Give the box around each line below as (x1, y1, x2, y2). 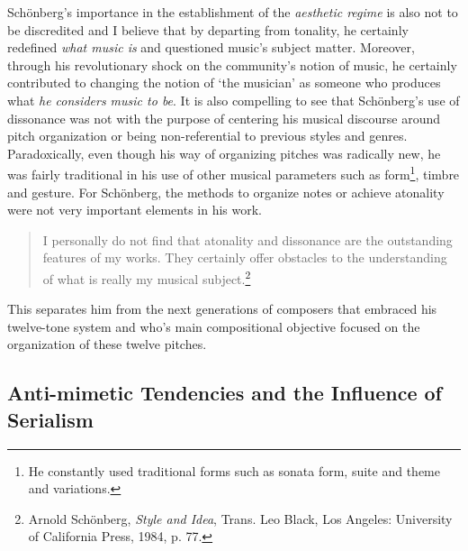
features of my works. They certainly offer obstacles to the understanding (42, 248, 447, 267)
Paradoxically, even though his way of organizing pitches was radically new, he (7, 143, 441, 162)
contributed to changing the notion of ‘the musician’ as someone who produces (7, 73, 441, 92)
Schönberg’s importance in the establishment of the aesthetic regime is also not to (7, 3, 458, 21)
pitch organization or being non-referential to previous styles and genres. (7, 126, 408, 145)
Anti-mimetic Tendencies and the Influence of (7, 379, 442, 407)
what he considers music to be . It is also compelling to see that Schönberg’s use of (7, 90, 460, 109)
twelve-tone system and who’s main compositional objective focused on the (7, 317, 420, 335)
